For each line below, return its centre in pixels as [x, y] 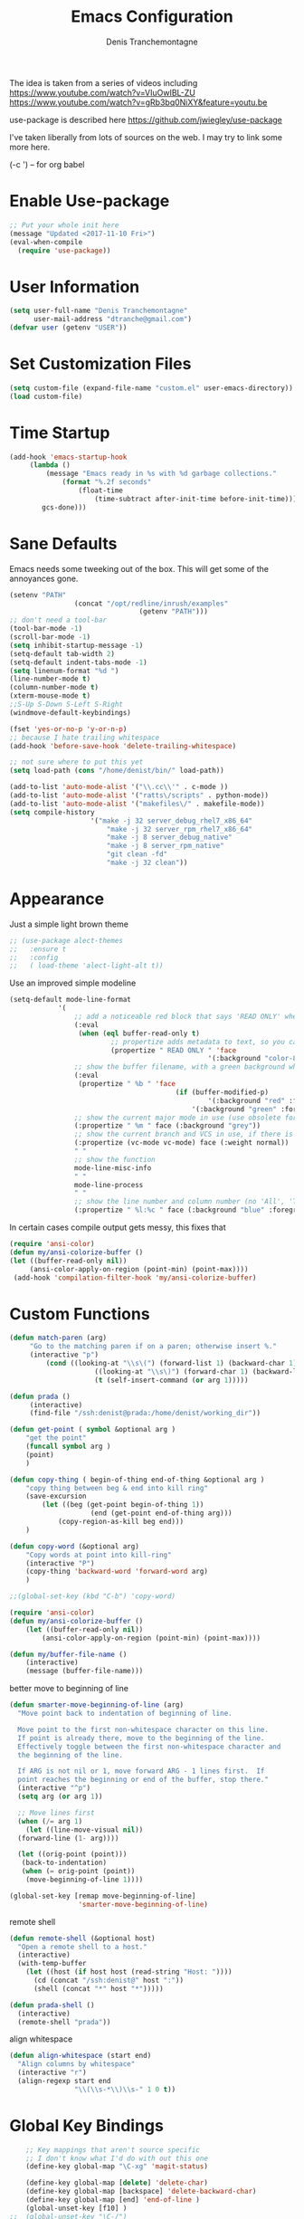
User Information [75, 286]
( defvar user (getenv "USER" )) [68, 328]
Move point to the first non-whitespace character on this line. [143, 1729]
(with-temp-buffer [52, 1964]
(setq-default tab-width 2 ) [62, 653]
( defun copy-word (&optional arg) [75, 1546]
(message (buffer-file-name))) [85, 1671]
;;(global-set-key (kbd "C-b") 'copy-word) [93, 1596]
